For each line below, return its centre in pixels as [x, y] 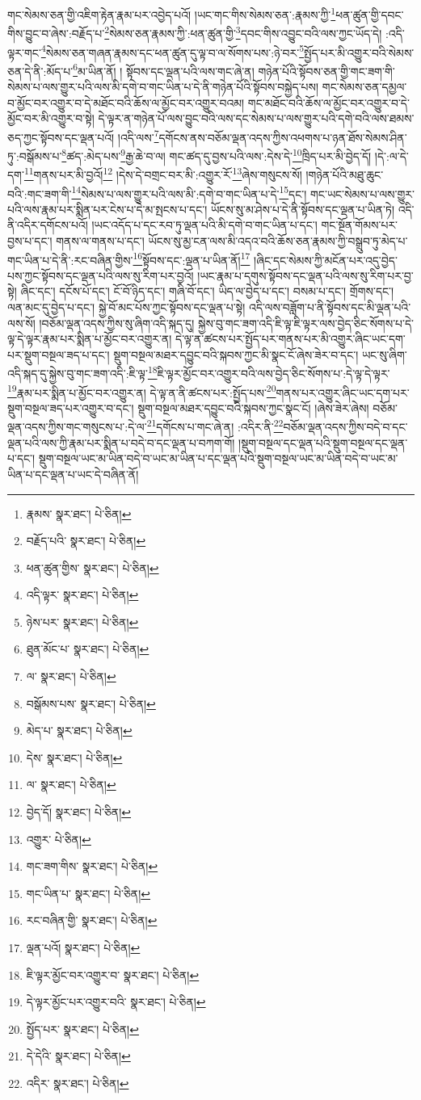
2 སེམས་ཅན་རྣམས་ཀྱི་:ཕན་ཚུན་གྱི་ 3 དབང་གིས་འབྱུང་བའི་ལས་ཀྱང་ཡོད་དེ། [243, 32]
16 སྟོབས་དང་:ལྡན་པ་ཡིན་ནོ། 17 [192, 258]
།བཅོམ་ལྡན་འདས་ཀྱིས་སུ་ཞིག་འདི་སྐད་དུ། [117, 323]
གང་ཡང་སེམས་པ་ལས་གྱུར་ [362, 193]
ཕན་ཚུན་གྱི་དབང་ [370, 14]
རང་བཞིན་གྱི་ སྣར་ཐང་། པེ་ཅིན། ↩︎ [92, 920]
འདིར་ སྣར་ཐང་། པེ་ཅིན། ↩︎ [78, 1083]
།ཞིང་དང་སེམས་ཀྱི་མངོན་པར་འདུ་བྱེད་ [326, 260]
